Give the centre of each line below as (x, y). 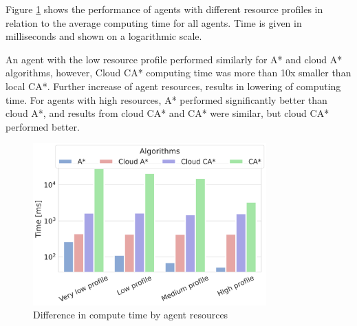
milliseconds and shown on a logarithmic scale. (104, 36)
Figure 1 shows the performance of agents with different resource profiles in (164, 9)
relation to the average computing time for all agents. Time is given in (154, 22)
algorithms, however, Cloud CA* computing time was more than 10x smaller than (178, 73)
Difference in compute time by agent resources (131, 315)
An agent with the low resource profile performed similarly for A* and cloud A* (174, 59)
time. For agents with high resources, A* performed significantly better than (166, 99)
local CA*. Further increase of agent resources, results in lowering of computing (173, 86)
